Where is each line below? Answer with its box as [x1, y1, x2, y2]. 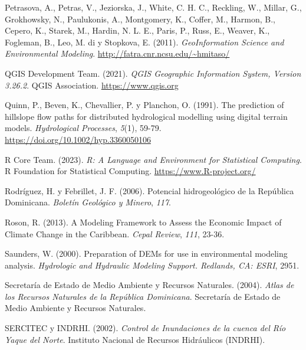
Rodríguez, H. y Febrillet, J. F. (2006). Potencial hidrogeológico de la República [5, 184, 294, 197]
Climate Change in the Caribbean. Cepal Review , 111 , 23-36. [5, 227, 225, 240]
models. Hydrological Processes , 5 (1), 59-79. [5, 122, 162, 134]
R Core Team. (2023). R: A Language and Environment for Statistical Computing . [5, 153, 302, 165]
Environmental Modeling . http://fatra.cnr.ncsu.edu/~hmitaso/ [5, 47, 230, 60]
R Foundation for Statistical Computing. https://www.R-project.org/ [5, 165, 256, 177]
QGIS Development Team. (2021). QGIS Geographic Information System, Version [5, 67, 301, 79]
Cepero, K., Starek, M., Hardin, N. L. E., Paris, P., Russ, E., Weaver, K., [5, 24, 270, 37]
